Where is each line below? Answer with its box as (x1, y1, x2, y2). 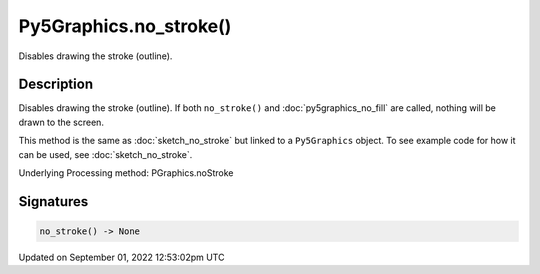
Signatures (18, 193, 89, 210)
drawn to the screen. (18, 116, 105, 128)
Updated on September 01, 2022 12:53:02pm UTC (18, 251, 225, 263)
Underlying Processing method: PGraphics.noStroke (18, 167, 234, 179)
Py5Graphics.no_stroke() (18, 15, 232, 37)
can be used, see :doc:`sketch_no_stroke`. (18, 148, 193, 160)
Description (18, 76, 94, 93)
